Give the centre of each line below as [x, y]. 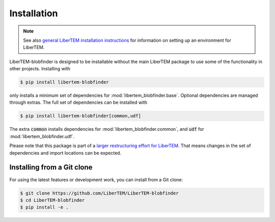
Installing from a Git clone [51, 167]
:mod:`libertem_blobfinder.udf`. [42, 136]
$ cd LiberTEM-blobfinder [52, 200]
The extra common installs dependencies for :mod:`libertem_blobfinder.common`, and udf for [107, 129]
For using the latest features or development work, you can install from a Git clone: [96, 179]
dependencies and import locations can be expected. [65, 153]
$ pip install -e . [44, 207]
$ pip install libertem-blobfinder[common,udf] [80, 116]
